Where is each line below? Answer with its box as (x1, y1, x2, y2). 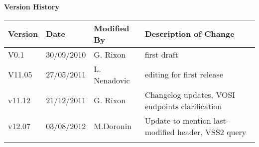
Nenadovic (94, 74, 130, 86)
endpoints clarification (144, 100, 222, 112)
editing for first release (144, 69, 223, 80)
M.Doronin (94, 120, 132, 132)
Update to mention (144, 114, 211, 126)
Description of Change (144, 28, 235, 40)
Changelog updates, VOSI (144, 88, 236, 100)
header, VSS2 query (177, 126, 247, 138)
